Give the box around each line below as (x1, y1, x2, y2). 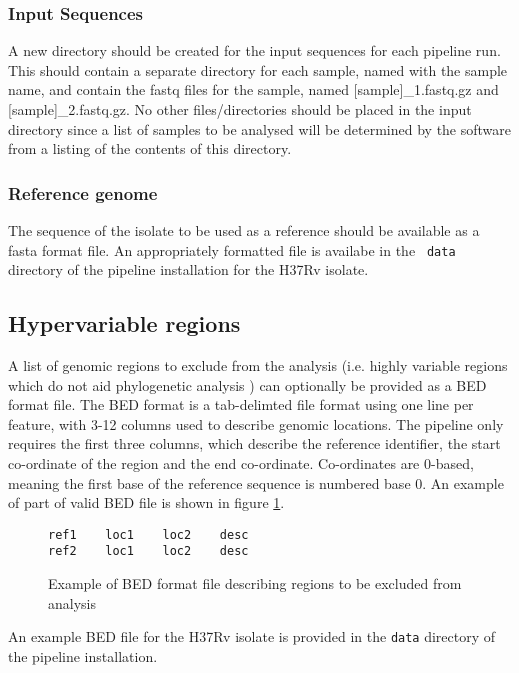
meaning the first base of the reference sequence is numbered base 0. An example (8, 472, 504, 493)
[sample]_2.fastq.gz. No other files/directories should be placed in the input (8, 99, 472, 119)
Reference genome (8, 180, 158, 205)
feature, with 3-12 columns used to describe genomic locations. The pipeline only (8, 413, 504, 434)
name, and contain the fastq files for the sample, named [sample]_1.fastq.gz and (8, 79, 499, 100)
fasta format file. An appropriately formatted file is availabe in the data (8, 239, 456, 260)
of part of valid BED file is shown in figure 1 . (8, 492, 285, 513)
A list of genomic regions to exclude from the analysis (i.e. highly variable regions (8, 355, 508, 376)
